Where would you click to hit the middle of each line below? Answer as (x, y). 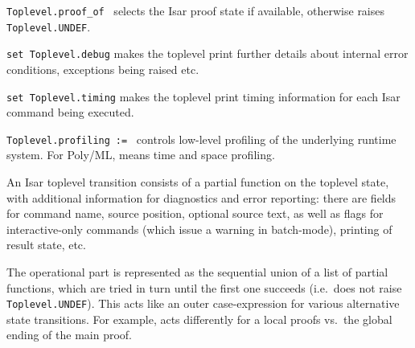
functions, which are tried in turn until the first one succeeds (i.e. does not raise (204, 287)
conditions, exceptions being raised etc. (103, 69)
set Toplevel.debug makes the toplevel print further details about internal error (207, 53)
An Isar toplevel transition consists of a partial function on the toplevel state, (198, 182)
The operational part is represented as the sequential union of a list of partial (197, 272)
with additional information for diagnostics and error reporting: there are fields (201, 197)
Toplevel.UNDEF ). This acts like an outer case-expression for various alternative (203, 303)
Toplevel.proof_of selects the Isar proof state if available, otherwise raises (196, 10)
